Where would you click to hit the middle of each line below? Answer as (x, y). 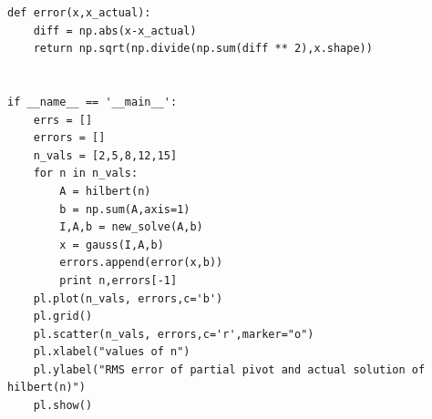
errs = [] (63, 120)
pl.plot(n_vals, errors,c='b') (128, 298)
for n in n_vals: (86, 174)
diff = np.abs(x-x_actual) (115, 31)
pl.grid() (63, 317)
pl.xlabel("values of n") (112, 352)
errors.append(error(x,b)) (141, 263)
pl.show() (63, 406)
